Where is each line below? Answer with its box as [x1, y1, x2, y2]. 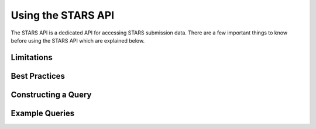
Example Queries [11, 108, 75, 118]
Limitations [11, 53, 53, 62]
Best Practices [11, 71, 66, 81]
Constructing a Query [11, 89, 92, 99]
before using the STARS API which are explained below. [11, 37, 145, 44]
